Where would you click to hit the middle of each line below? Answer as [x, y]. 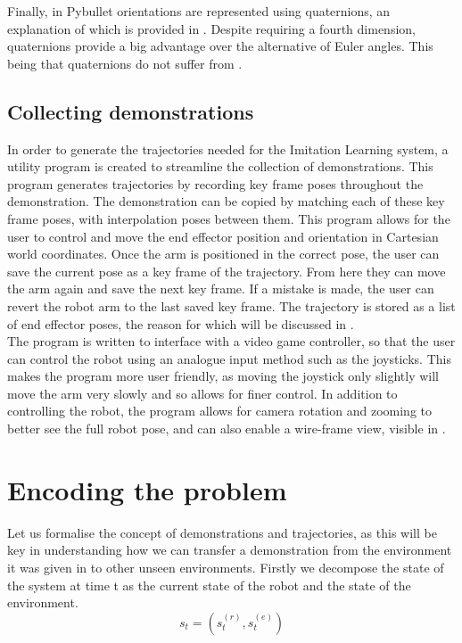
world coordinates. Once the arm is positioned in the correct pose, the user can [223, 254]
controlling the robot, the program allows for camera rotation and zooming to [219, 411]
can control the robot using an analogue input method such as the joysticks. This [229, 358]
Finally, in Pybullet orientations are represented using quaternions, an [199, 11]
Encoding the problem [147, 489]
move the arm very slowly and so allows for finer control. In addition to [202, 393]
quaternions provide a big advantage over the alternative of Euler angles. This [220, 46]
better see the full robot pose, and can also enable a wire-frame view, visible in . [227, 429]
